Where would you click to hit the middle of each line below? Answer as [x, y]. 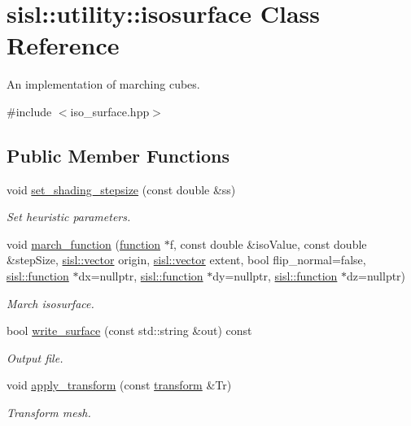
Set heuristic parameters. [69, 217]
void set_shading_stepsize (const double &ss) [121, 189]
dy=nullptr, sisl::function [275, 276]
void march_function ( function [84, 243]
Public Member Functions [118, 155]
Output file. [35, 357]
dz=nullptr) [376, 276]
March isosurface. [50, 303]
